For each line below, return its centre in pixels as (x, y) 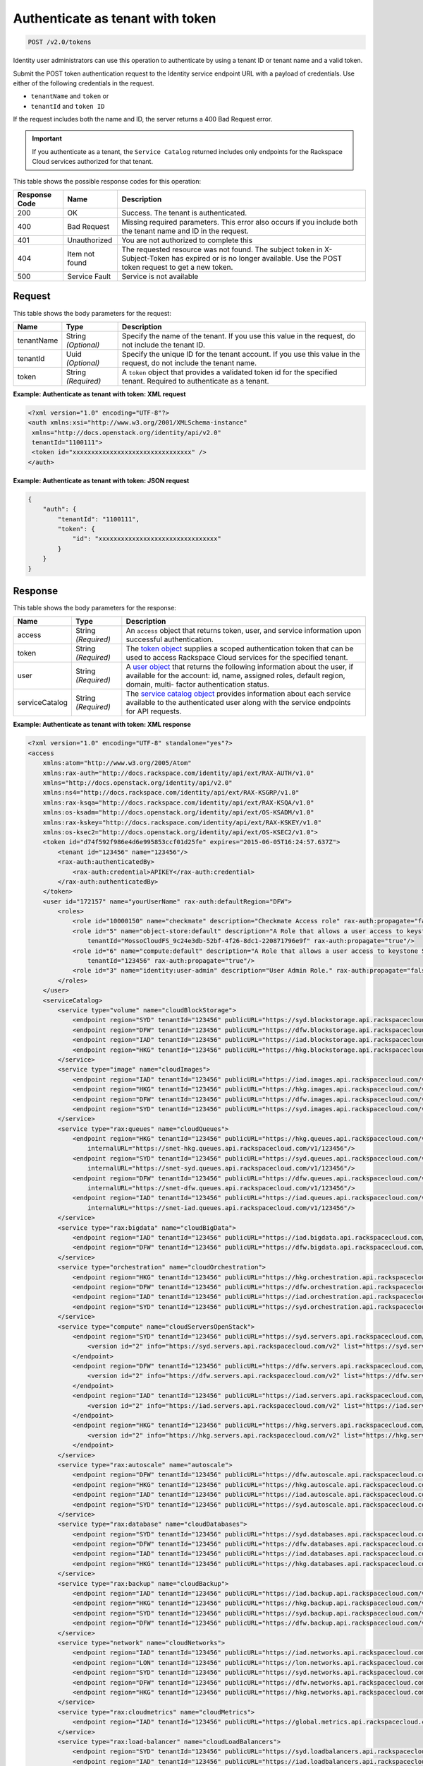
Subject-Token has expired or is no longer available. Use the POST (232, 259)
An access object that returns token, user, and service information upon (244, 631)
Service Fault (89, 277)
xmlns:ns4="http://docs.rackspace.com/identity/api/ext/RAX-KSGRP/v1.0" (171, 793)
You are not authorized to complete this (187, 240)
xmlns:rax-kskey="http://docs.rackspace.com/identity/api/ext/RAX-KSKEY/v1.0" (182, 822)
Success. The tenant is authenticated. (184, 213)
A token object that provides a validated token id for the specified (229, 372)
